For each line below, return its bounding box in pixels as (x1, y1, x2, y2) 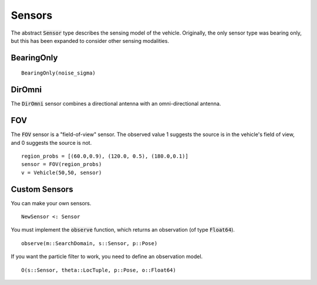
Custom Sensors (11, 184, 73, 194)
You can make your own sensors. (11, 199, 92, 206)
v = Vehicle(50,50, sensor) (21, 169, 102, 176)
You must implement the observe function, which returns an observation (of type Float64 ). (11, 226, 235, 233)
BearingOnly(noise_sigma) (21, 70, 96, 76)
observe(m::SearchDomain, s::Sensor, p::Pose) (21, 240, 158, 246)
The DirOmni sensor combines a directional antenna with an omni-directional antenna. (11, 100, 221, 107)
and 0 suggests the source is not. (11, 139, 92, 146)
